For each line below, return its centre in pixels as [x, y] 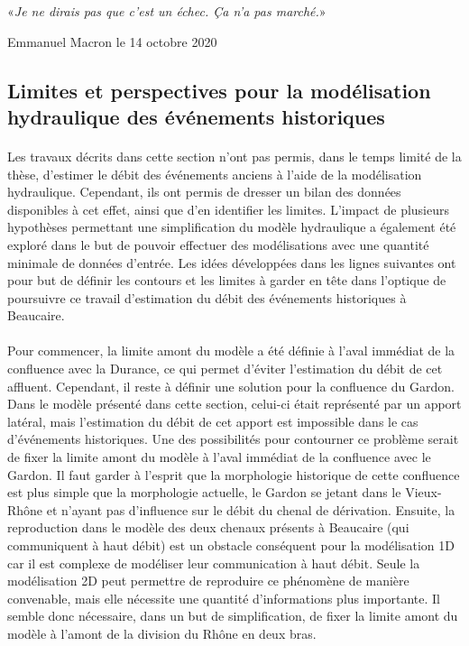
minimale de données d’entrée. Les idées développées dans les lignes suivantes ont [232, 262]
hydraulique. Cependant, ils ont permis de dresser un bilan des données [204, 192]
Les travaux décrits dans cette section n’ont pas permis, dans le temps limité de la [234, 156]
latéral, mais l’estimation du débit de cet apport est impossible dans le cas [213, 421]
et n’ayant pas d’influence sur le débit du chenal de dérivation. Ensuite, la [251, 509]
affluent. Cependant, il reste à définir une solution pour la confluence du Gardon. [231, 386]
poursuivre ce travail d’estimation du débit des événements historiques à [207, 297]
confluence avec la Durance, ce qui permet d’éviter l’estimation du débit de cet [225, 369]
